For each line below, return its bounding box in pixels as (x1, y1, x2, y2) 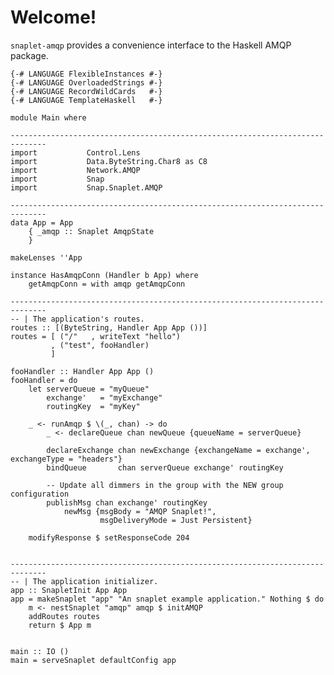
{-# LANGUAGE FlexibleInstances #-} (10, 69, 163, 79)
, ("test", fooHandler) (50, 340, 150, 350)
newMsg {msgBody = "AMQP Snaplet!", (63, 506, 217, 516)
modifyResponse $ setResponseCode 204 (28, 532, 190, 543)
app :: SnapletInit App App (10, 585, 128, 595)
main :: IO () (10, 646, 70, 656)
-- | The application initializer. (10, 576, 159, 586)
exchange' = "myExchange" (46, 392, 163, 403)
